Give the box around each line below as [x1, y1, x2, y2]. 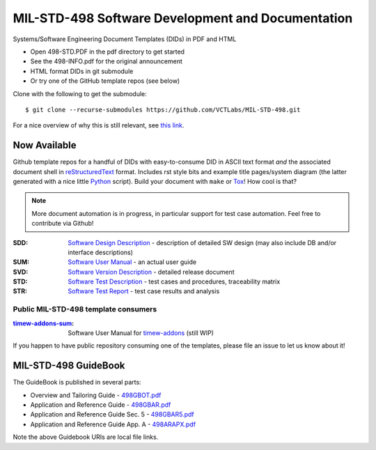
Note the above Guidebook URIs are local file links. [13, 433, 159, 442]
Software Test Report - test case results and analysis [68, 287, 220, 295]
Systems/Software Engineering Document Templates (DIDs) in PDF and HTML [13, 35, 237, 43]
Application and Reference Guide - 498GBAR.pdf [30, 401, 171, 409]
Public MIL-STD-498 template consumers [13, 304, 157, 314]
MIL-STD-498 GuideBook [13, 359, 125, 372]
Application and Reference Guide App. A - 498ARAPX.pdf [30, 420, 196, 428]
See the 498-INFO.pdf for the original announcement [30, 57, 182, 65]
